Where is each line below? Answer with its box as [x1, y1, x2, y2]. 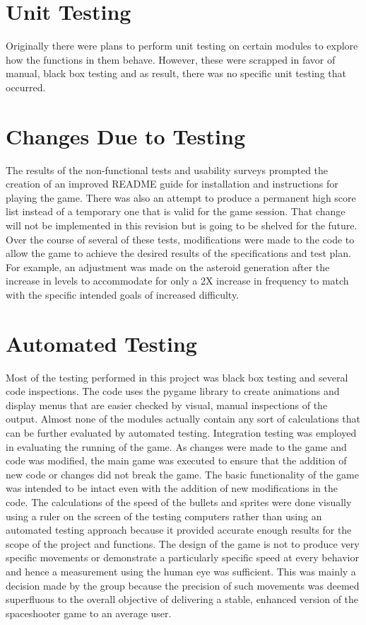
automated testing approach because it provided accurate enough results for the [6, 522, 352, 537]
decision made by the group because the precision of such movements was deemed [6, 578, 360, 592]
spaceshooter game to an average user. [6, 605, 172, 620]
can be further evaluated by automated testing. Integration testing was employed [6, 425, 357, 440]
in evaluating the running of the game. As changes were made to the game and [6, 439, 347, 454]
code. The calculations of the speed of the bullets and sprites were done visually [6, 495, 352, 510]
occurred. [6, 79, 46, 94]
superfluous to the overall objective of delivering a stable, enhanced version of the [6, 592, 359, 607]
